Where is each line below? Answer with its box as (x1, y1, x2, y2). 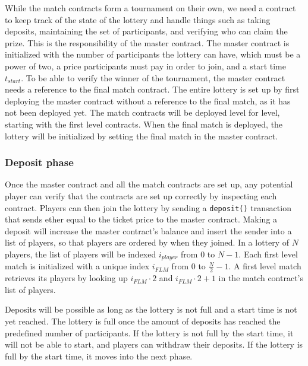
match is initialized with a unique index (5, 260, 150, 272)
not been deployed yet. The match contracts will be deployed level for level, (5, 106, 280, 119)
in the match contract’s (218, 272, 304, 284)
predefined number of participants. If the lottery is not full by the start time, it (5, 326, 294, 339)
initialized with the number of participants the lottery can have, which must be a (5, 48, 301, 61)
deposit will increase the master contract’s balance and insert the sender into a (5, 224, 292, 237)
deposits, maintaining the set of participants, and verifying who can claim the (5, 25, 288, 37)
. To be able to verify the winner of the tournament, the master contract (21, 71, 285, 84)
